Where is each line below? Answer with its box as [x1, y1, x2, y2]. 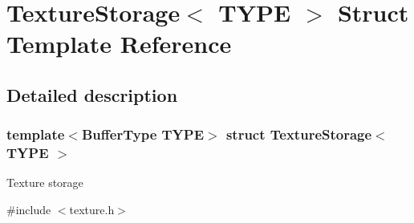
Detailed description [6, 82, 178, 107]
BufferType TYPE [81, 124, 205, 144]
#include [6, 201, 51, 218]
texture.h [69, 201, 115, 218]
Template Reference [6, 27, 232, 60]
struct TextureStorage [225, 124, 372, 144]
